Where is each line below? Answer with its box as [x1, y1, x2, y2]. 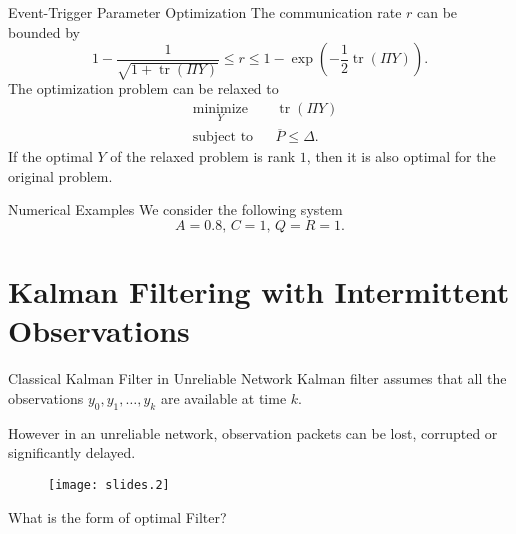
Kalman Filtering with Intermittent [8, 271, 510, 312]
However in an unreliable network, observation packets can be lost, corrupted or [8, 422, 498, 443]
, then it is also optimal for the [306, 146, 496, 167]
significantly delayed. [8, 442, 136, 463]
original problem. [8, 165, 113, 186]
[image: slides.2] [48, 477, 170, 492]
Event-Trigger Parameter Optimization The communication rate [8, 2, 402, 22]
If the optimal [8, 146, 93, 167]
